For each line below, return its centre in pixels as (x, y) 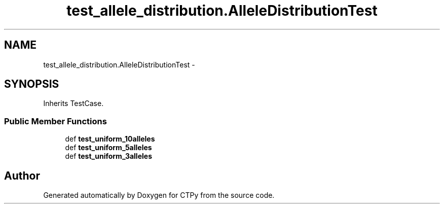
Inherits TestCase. (73, 103)
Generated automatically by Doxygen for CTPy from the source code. (159, 195)
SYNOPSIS (32, 84)
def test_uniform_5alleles (108, 148)
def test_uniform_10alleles (110, 139)
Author (22, 176)
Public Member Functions (55, 121)
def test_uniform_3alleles (108, 156)
